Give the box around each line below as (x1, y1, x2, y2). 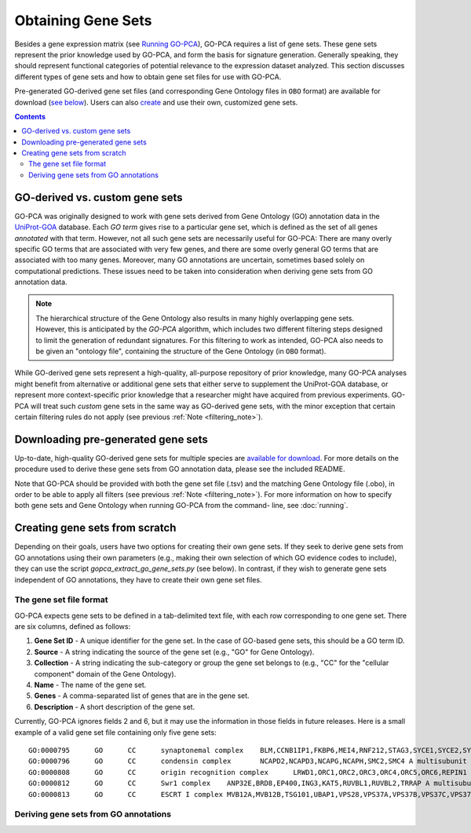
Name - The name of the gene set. (34, 680, 147, 690)
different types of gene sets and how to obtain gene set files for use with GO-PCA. (14, 71, 282, 82)
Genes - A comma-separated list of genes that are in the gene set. (34, 691, 250, 700)
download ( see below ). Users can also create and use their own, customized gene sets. (14, 97, 298, 107)
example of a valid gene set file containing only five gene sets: (14, 727, 217, 737)
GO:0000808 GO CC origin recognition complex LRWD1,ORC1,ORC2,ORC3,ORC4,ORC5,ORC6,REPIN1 (28, 768, 467, 776)
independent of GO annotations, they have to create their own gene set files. (14, 575, 262, 584)
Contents (14, 111, 46, 121)
